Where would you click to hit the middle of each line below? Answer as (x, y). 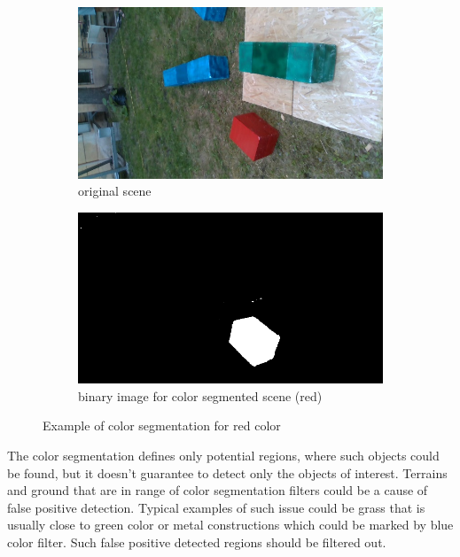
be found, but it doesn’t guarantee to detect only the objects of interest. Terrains (227, 472)
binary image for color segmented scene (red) (200, 395)
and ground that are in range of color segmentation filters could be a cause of (218, 490)
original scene (115, 191)
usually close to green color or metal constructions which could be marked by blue (230, 525)
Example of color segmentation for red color (162, 425)
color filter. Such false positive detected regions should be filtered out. (197, 542)
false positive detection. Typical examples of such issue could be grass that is (216, 507)
